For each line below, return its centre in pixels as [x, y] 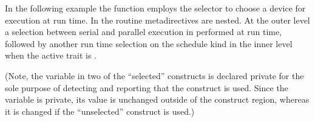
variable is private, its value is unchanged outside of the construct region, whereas [157, 99]
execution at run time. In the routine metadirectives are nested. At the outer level [157, 20]
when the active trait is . [51, 55]
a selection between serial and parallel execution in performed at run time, [144, 32]
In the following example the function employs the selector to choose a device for [155, 8]
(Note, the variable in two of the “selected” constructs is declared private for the [154, 75]
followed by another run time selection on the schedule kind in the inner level [149, 43]
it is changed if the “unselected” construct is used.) [100, 111]
